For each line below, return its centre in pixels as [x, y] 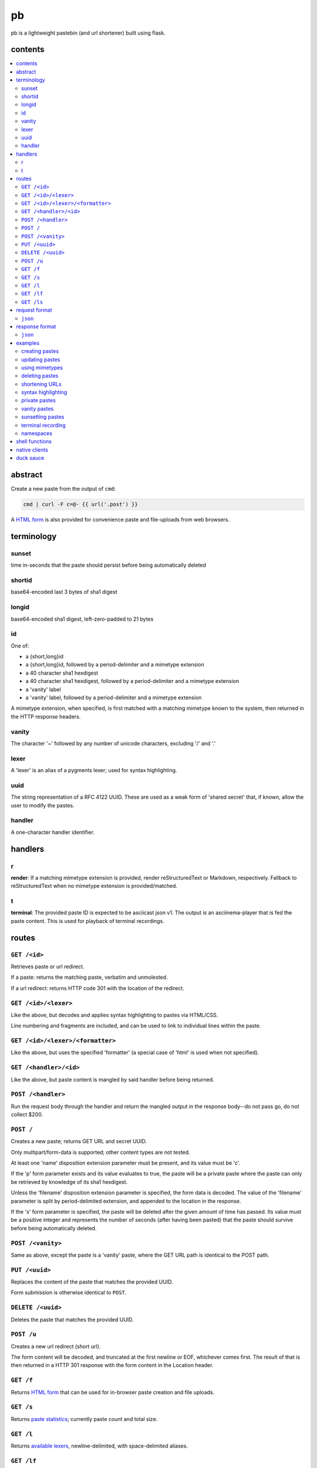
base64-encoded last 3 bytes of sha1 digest [64, 592]
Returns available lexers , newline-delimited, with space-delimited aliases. [99, 1446]
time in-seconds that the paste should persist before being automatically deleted [109, 565]
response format [36, 326]
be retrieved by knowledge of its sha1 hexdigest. [69, 1182]
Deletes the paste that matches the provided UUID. [72, 1319]
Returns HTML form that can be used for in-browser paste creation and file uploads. [113, 1392]
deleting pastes [40, 376]
